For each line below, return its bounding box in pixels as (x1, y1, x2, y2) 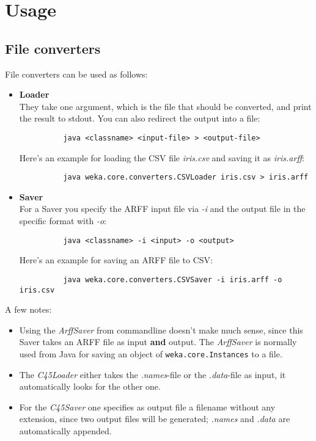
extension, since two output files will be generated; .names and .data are (19, 412, 290, 425)
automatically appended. (19, 425, 112, 437)
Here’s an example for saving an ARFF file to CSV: (19, 253, 213, 266)
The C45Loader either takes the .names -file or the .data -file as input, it (19, 368, 286, 381)
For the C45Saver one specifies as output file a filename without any (19, 400, 276, 413)
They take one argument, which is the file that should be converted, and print (19, 100, 312, 112)
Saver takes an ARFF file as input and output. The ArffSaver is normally (19, 335, 297, 348)
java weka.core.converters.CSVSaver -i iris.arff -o (63, 275, 282, 284)
